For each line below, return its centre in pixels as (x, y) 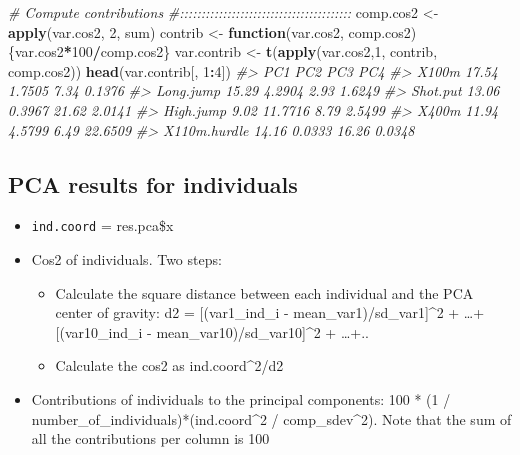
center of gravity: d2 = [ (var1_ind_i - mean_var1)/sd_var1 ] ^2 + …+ (270, 312)
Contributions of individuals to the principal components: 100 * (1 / (241, 398)
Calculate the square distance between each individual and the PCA (264, 292)
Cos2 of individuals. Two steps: (126, 259)
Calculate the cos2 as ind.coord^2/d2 (169, 365)
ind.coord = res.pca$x (102, 225)
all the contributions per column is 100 (150, 438)
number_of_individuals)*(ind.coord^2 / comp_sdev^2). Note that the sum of (271, 418)
